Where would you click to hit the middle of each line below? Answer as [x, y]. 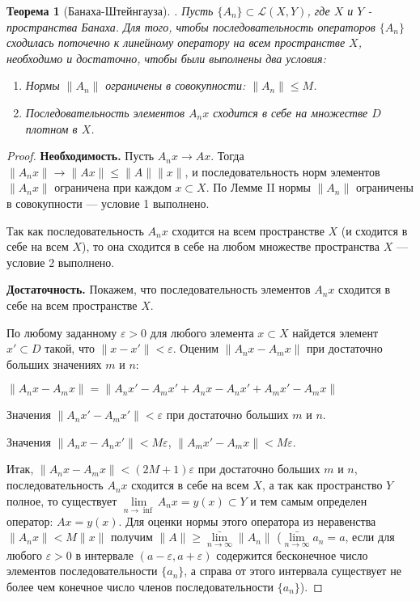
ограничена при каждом [113, 187]
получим [132, 537]
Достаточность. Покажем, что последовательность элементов [159, 289]
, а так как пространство [322, 485]
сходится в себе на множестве [291, 112]
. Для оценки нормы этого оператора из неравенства [247, 521]
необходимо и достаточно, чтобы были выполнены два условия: [166, 58]
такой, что [70, 348]
